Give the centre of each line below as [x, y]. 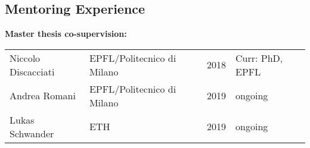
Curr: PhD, [259, 58]
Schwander [32, 133]
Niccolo [25, 58]
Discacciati [32, 71]
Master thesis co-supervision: [66, 34]
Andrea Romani [43, 96]
